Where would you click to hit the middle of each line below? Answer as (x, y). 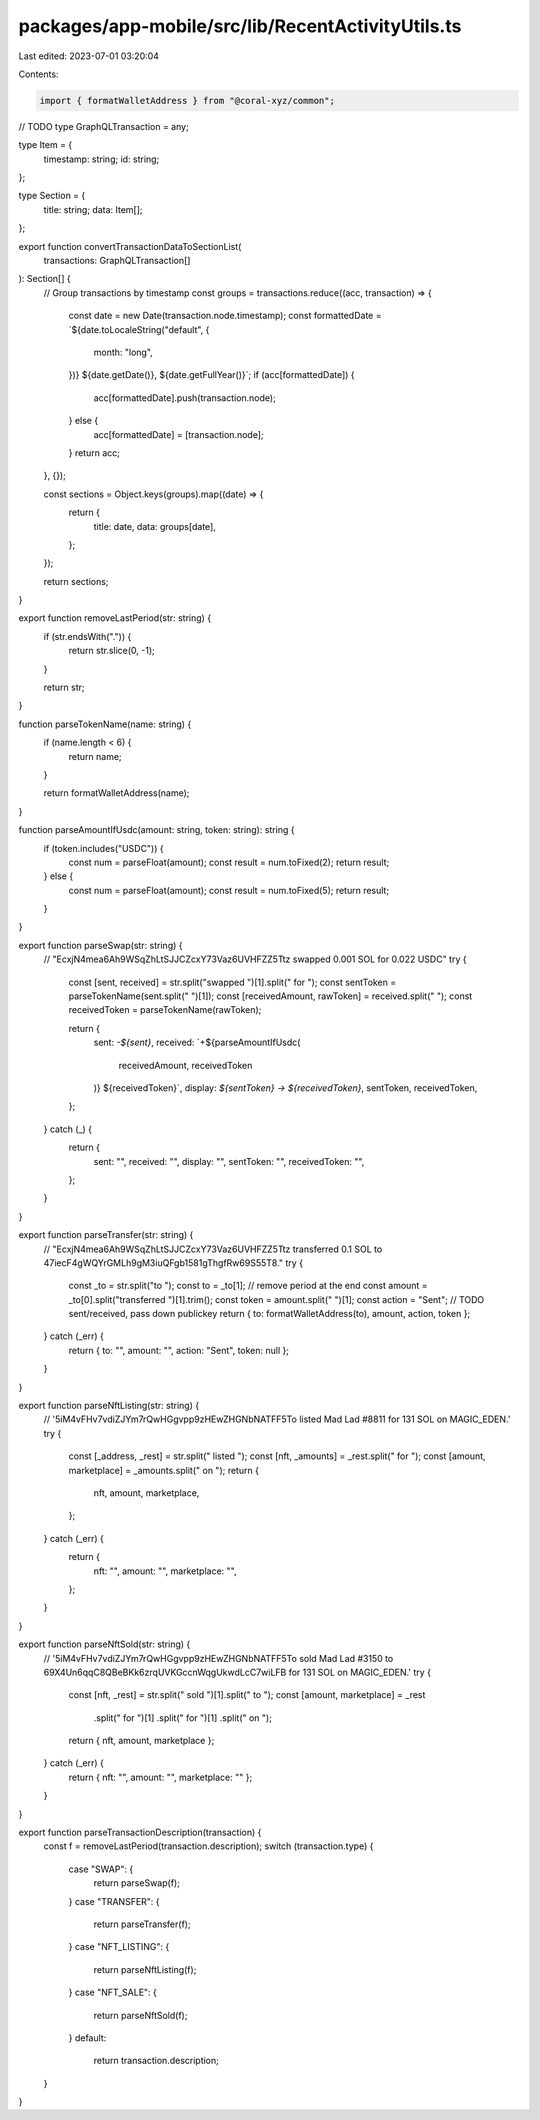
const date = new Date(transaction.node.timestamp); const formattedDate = (225, 316)
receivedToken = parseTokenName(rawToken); (165, 1010)
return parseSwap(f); (136, 1883)
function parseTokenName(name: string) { (105, 724)
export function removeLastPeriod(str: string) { (115, 618)
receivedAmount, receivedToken (185, 1065)
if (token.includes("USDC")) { (103, 848)
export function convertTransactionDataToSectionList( (130, 246)
